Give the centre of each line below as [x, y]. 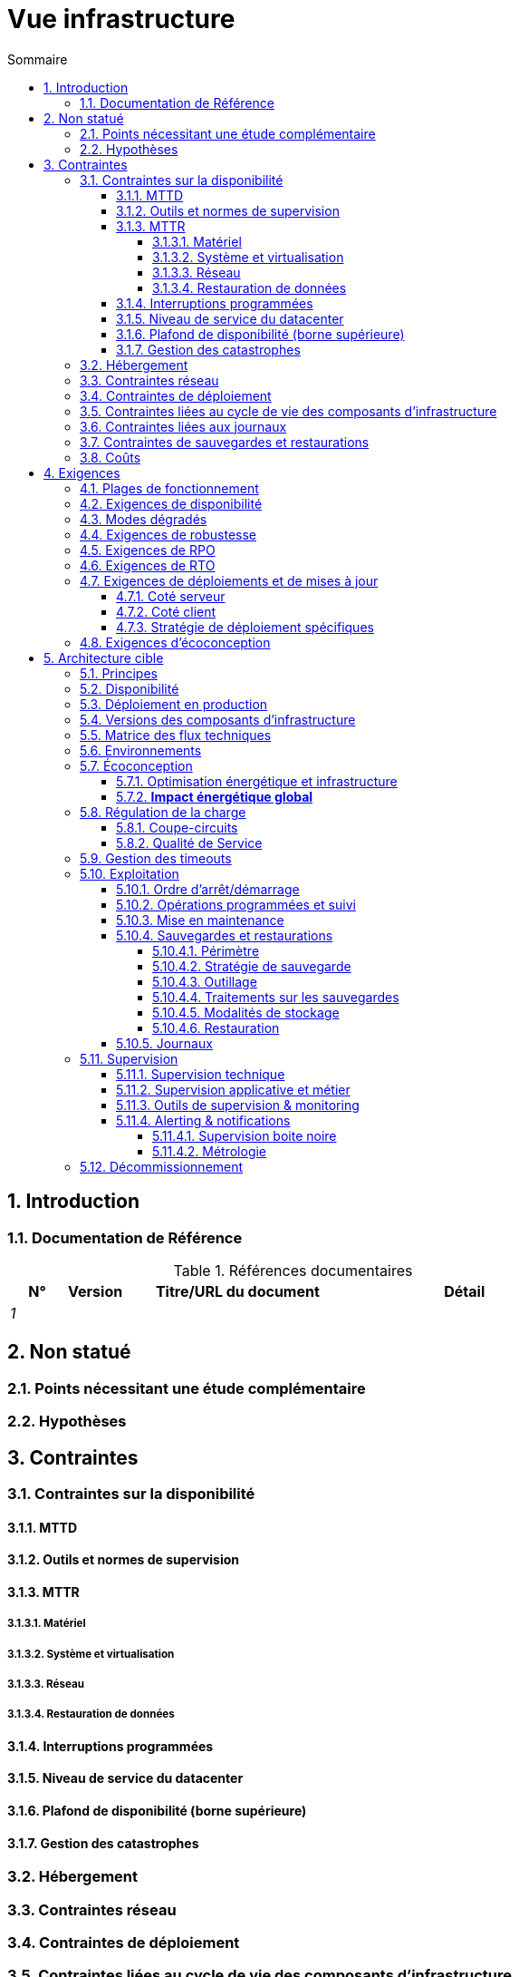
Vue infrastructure [121, 19]
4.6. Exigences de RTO [148, 565]
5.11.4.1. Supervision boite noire [245, 1135]
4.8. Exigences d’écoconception [175, 642]
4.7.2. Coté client [166, 611]
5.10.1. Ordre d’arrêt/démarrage [208, 889]
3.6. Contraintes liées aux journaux [183, 426]
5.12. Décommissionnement [162, 1166]
